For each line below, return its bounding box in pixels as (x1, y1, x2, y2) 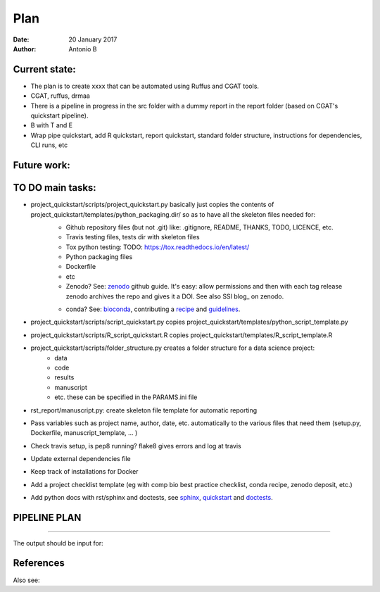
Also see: (13, 576, 40, 584)
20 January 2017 (68, 35, 118, 44)
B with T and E (30, 121, 73, 130)
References (13, 557, 65, 569)
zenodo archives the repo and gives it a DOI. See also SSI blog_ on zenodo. (65, 292, 284, 301)
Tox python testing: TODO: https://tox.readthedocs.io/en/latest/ (65, 243, 250, 251)
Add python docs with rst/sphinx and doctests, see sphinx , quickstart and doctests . (30, 493, 274, 502)
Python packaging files (65, 253, 133, 261)
